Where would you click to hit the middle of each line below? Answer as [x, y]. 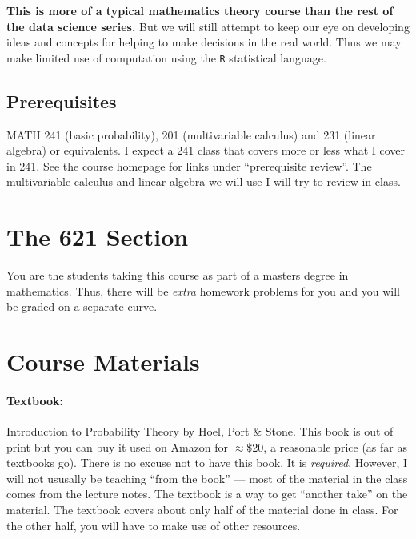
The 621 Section [98, 237]
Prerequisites [62, 101]
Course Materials [103, 362]
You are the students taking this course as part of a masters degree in [178, 275]
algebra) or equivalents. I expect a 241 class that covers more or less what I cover [206, 150]
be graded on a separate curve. [82, 306]
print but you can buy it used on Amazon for [118, 446]
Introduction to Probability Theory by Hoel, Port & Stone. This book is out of [200, 431]
